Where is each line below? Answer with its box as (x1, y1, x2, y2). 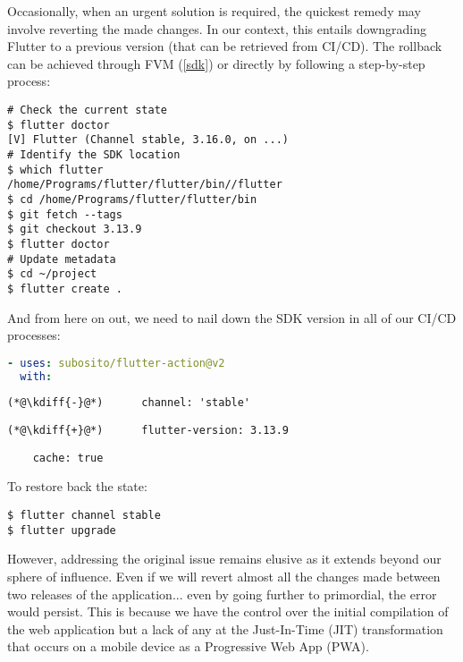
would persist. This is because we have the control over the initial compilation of (7, 602, 449, 621)
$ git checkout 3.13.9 (7, 223, 142, 236)
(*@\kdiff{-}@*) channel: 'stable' (7, 396, 251, 410)
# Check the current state (7, 103, 167, 116)
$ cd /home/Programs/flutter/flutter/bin (7, 192, 257, 206)
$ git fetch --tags (7, 208, 122, 221)
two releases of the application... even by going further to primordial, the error (7, 584, 437, 603)
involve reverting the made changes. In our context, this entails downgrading (7, 19, 426, 38)
